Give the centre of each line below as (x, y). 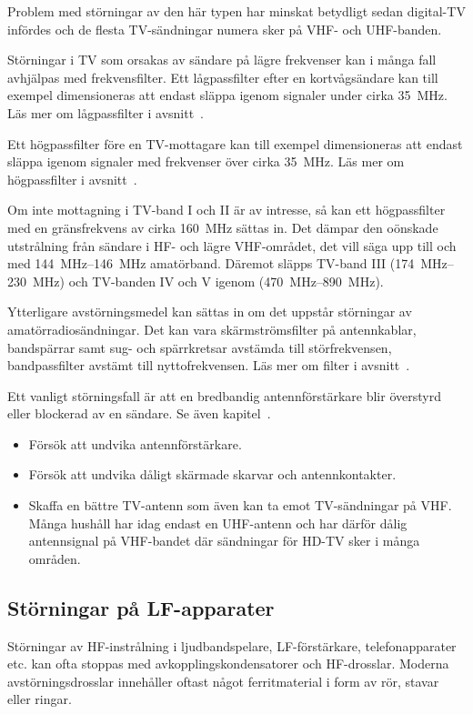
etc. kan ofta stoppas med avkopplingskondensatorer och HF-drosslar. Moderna (228, 664)
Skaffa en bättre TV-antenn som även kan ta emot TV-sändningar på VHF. (240, 505)
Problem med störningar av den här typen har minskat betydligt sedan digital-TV (236, 11)
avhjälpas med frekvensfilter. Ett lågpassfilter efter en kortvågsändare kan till (223, 77)
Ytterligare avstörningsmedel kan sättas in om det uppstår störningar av (210, 312)
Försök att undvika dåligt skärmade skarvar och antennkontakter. (212, 474)
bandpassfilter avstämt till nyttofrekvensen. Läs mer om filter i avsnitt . (209, 365)
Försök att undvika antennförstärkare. (135, 443)
